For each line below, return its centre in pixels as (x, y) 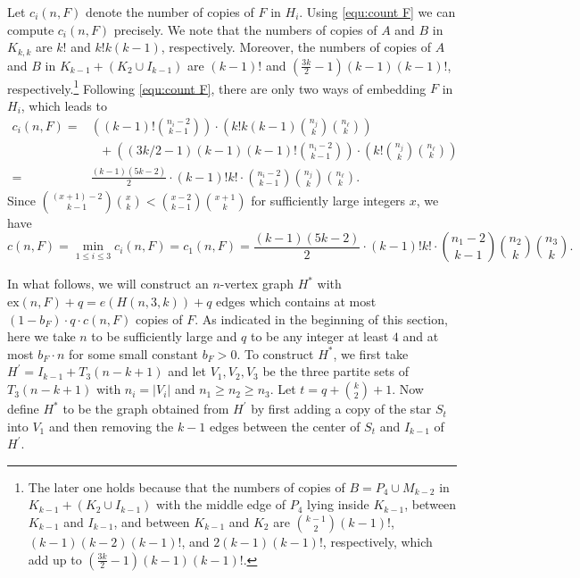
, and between (152, 522)
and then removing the (111, 426)
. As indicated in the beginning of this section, (321, 318)
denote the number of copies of (170, 12)
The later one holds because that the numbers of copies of (186, 486)
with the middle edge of (221, 504)
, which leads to (64, 105)
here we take (41, 336)
